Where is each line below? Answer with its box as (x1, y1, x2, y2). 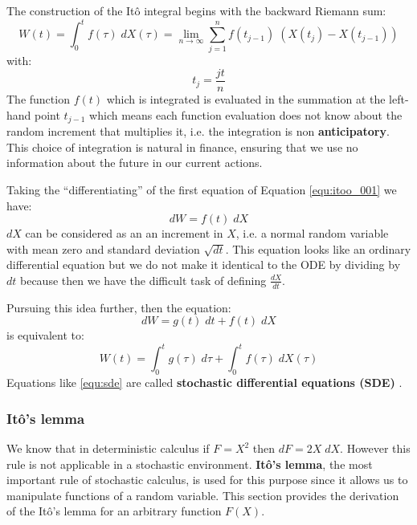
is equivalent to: (6, 327, 84, 344)
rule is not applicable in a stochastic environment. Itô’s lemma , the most (6, 455, 373, 472)
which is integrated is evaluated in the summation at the (106, 91, 386, 108)
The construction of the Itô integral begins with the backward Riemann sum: (6, 2, 386, 18)
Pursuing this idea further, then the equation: (6, 299, 231, 315)
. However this (340, 440, 411, 456)
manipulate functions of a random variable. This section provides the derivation (6, 486, 399, 503)
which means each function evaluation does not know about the (89, 106, 403, 123)
